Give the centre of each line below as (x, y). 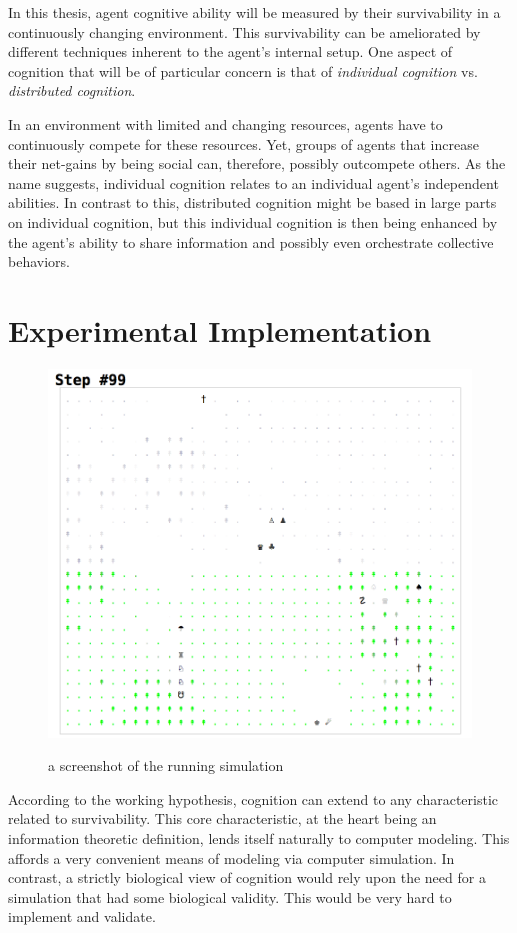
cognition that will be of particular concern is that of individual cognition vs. (243, 70)
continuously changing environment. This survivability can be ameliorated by (244, 31)
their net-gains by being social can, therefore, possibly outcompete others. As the (257, 163)
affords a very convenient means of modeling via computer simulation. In (231, 857)
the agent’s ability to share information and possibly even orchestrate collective (251, 241)
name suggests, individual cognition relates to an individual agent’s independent (253, 182)
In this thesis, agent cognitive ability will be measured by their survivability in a (254, 12)
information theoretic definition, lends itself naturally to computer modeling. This (259, 838)
